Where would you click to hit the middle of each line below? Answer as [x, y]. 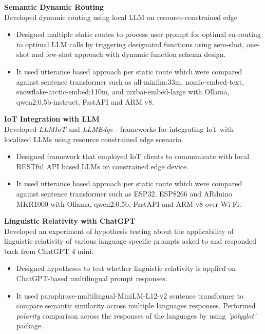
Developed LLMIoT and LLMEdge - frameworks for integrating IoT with [119, 129]
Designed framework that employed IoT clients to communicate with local [133, 156]
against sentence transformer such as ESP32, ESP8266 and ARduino [124, 193]
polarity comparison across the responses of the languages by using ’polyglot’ [136, 315]
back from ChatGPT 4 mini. [49, 251]
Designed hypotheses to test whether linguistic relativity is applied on [126, 268]
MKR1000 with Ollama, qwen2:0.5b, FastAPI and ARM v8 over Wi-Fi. [129, 203]
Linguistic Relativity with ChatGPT [70, 221]
